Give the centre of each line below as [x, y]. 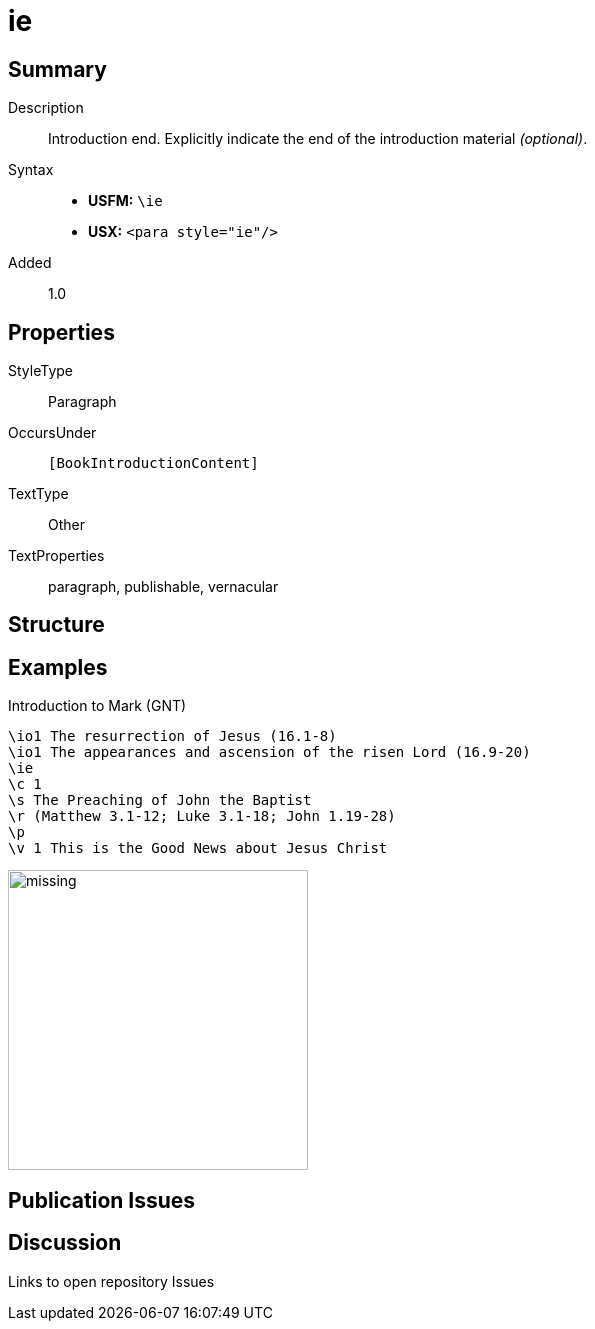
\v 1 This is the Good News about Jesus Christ [198, 848]
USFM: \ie [125, 201]
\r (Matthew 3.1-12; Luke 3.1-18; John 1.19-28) [202, 816]
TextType [38, 494]
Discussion [65, 1243]
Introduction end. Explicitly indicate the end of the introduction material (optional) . [318, 139]
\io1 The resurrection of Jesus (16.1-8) [172, 736]
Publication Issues [102, 1200]
